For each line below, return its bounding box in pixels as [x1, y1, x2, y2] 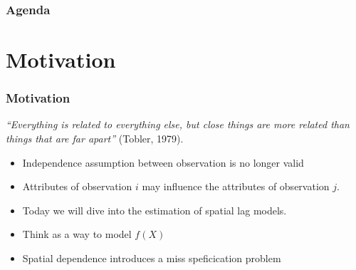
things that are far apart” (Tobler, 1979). [6, 131, 184, 146]
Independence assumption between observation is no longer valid [22, 155, 304, 170]
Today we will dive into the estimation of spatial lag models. [22, 202, 287, 217]
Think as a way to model [22, 227, 132, 242]
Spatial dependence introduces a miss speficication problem [22, 251, 281, 265]
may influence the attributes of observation [142, 179, 330, 194]
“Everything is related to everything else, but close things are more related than [6, 117, 350, 132]
